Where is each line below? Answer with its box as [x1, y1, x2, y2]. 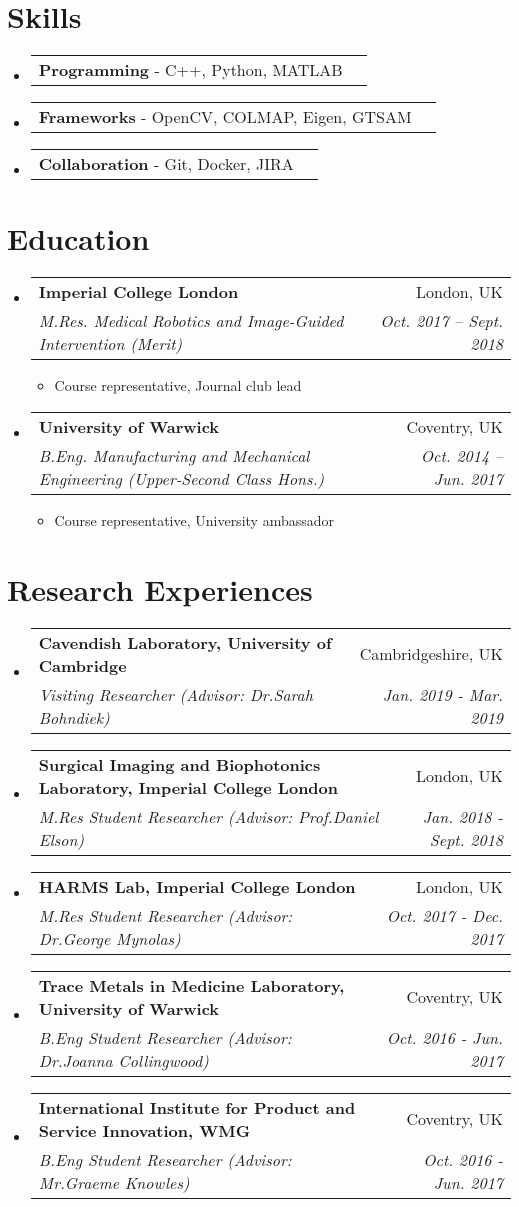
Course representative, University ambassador [54, 509, 334, 530]
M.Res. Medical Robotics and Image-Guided [38, 309, 344, 333]
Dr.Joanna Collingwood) [38, 1048, 209, 1072]
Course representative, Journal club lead [54, 375, 302, 396]
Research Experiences [7, 568, 313, 609]
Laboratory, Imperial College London [38, 775, 338, 799]
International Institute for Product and [38, 1095, 356, 1119]
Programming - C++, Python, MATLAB [38, 58, 343, 82]
